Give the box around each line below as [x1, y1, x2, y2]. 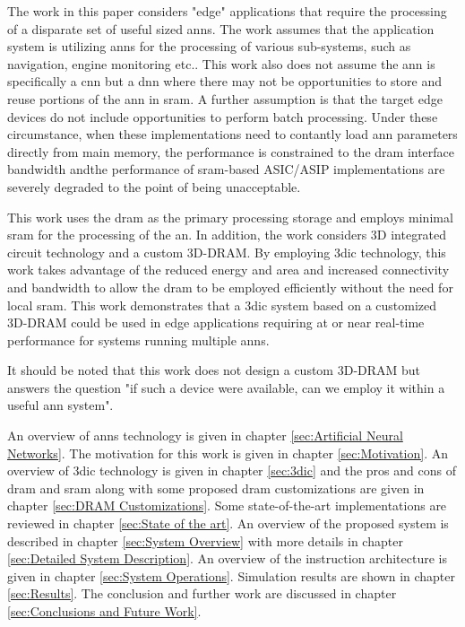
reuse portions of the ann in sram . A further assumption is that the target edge [7, 89, 443, 108]
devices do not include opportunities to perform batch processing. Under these [7, 107, 438, 126]
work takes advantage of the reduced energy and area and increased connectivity [7, 260, 450, 279]
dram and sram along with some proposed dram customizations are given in [7, 478, 425, 497]
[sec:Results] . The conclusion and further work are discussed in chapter [7, 584, 397, 603]
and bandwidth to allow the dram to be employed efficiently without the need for [7, 277, 453, 296]
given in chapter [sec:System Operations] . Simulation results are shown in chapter [7, 566, 456, 585]
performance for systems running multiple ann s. [7, 330, 270, 349]
